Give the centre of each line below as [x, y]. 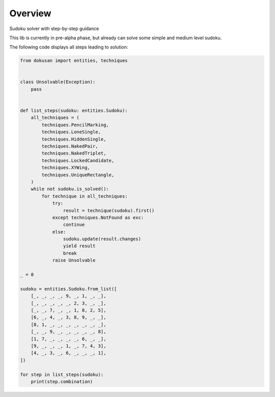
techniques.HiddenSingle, [74, 139]
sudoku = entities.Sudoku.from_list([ [68, 289]
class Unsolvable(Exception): [58, 82]
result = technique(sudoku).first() [109, 210]
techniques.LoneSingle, [71, 132]
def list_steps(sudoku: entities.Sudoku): [74, 111]
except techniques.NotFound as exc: [98, 217]
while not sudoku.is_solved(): [70, 189]
